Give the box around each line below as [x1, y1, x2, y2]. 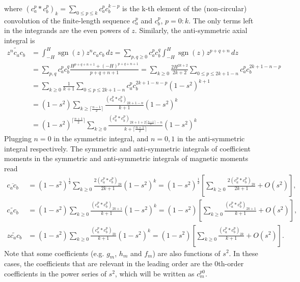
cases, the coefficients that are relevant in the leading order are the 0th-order [4, 258, 244, 269]
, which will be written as [115, 268, 195, 278]
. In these [229, 247, 258, 258]
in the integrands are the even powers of [4, 25, 129, 36]
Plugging [4, 133, 32, 144]
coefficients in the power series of [4, 268, 106, 278]
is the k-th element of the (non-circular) [122, 3, 247, 13]
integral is [4, 35, 35, 45]
